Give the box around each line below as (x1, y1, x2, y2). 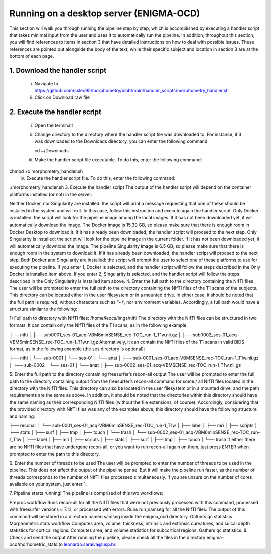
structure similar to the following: (9, 306, 77, 312)
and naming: (9, 413, 35, 419)
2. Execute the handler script (9, 108, 101, 117)
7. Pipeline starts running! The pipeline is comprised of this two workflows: (9, 490, 163, 496)
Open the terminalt (34, 122, 73, 128)
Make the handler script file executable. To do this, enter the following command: (34, 157, 202, 163)
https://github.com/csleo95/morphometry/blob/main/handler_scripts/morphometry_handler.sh (34, 87, 229, 93)
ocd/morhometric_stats (9, 541, 58, 547)
